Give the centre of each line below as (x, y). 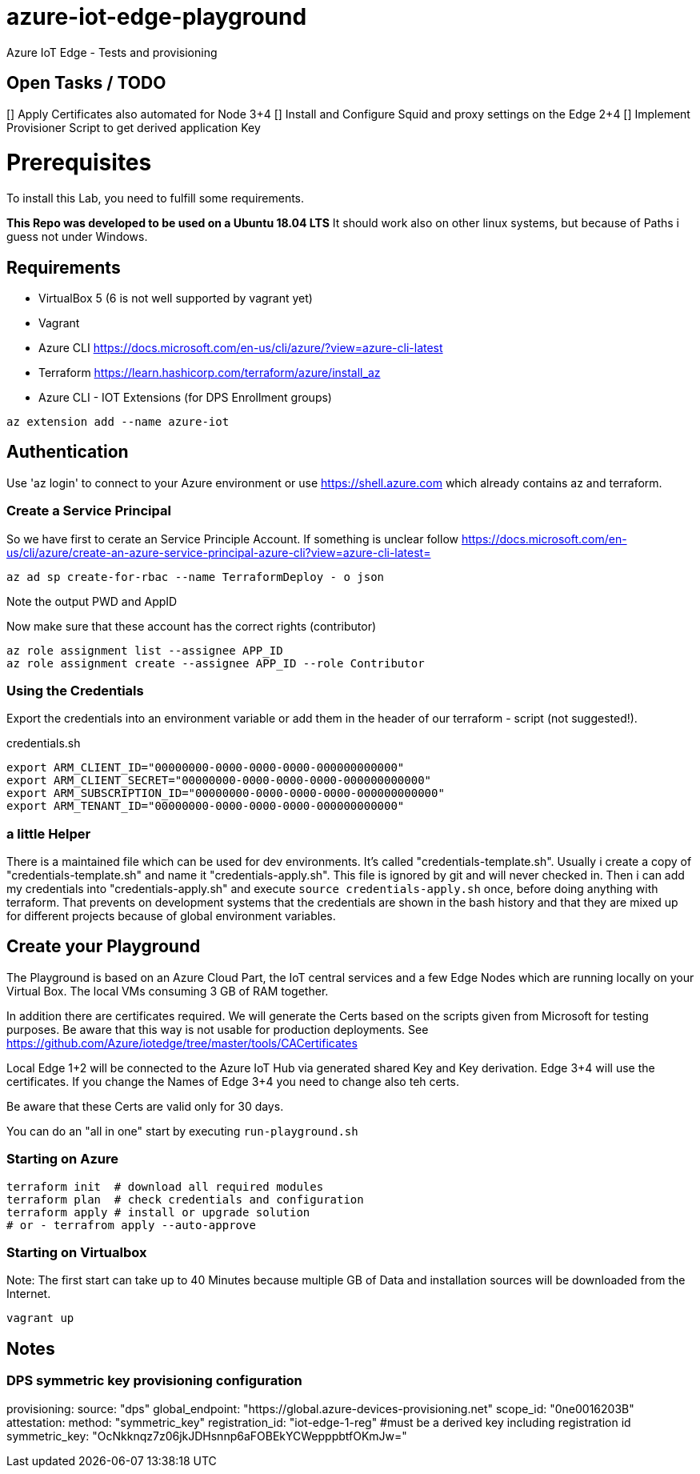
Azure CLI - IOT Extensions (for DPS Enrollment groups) (185, 397)
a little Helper (49, 833)
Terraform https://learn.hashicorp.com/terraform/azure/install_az (210, 372)
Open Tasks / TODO (86, 83)
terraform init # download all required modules (165, 1186)
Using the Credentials (75, 690)
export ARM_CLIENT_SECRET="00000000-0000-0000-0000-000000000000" (219, 781)
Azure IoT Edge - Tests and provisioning (112, 52)
